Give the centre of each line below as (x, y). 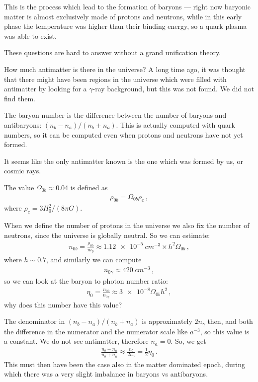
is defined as (89, 187)
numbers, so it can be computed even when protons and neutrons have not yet (124, 134)
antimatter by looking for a (45, 89)
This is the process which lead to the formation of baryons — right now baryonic (128, 6)
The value (19, 187)
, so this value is (225, 331)
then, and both (230, 321)
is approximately (167, 321)
